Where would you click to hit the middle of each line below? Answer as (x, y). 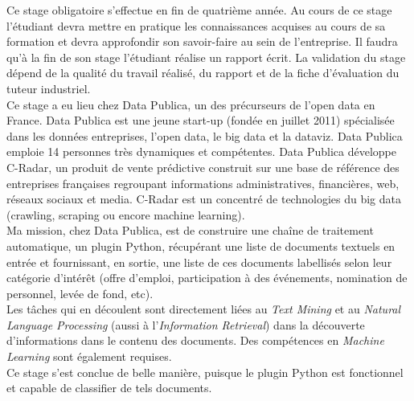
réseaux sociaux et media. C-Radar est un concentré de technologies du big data (204, 199)
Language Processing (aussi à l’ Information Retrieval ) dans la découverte (186, 324)
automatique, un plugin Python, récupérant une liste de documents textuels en (201, 246)
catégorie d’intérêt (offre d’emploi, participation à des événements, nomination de (207, 278)
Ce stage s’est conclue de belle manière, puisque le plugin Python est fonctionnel (205, 372)
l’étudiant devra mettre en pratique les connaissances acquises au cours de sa (196, 25)
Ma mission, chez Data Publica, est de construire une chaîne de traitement (190, 230)
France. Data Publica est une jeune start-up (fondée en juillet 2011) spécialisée (201, 120)
